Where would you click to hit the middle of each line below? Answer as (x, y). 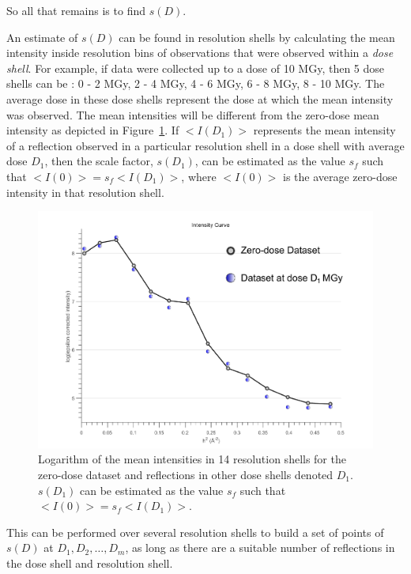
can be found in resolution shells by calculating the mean (257, 37)
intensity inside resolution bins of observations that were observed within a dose (200, 53)
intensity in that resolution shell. (85, 192)
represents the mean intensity (324, 130)
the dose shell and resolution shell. (90, 563)
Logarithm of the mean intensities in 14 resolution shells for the (192, 459)
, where (199, 176)
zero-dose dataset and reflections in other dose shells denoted (186, 474)
